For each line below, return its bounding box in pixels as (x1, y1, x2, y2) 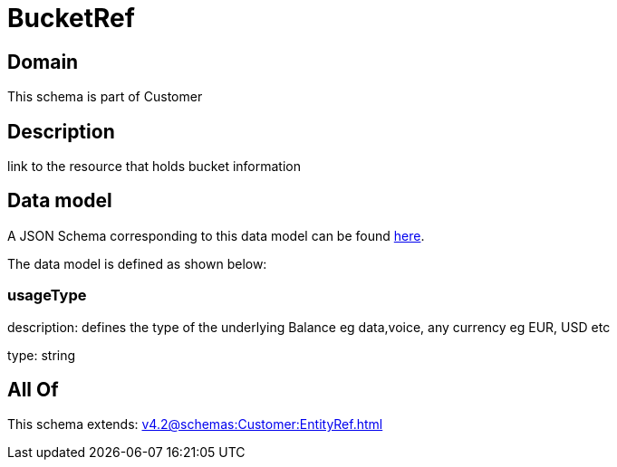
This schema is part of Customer (7, 89, 203, 105)
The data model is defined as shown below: (7, 255, 267, 272)
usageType (7, 286, 87, 305)
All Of (7, 378, 59, 402)
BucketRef (7, 3, 135, 33)
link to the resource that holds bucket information (7, 158, 301, 175)
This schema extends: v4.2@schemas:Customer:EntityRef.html (7, 416, 383, 433)
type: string (7, 347, 76, 363)
